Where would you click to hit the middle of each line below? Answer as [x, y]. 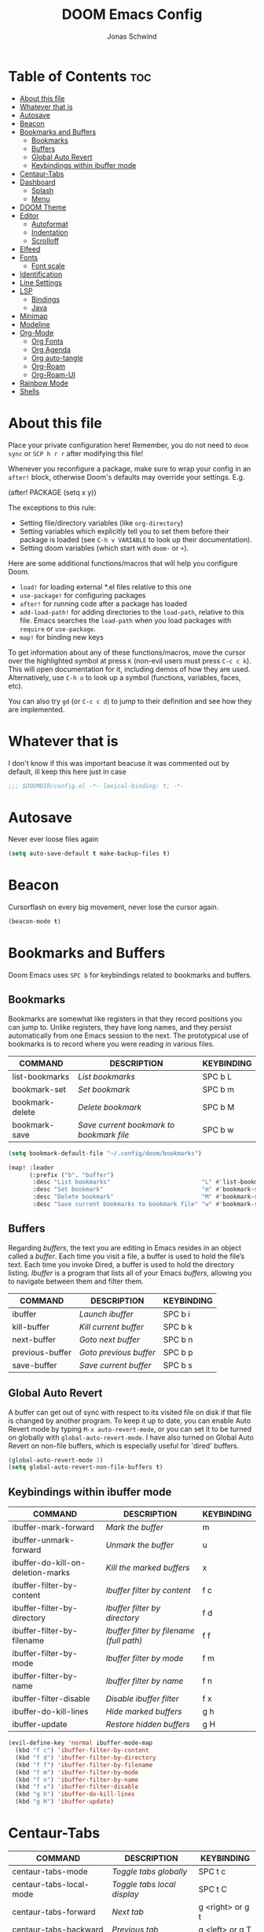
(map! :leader [31, 1168]
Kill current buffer [111, 1327]
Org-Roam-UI [53, 374]
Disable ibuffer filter [142, 1699]
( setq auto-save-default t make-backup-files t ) [89, 854]
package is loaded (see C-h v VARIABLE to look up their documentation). [136, 539]
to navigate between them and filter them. [76, 1281]
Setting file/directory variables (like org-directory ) [101, 522]
